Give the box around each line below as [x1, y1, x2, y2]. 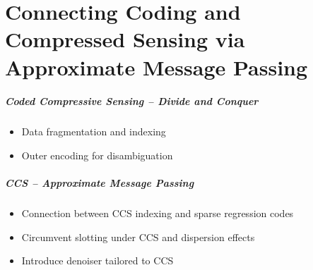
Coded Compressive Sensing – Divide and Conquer [5, 94, 259, 109]
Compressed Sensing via [5, 25, 245, 54]
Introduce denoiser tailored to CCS [21, 253, 174, 268]
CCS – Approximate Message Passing [5, 176, 194, 190]
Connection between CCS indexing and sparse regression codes [21, 206, 294, 221]
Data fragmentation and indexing [21, 124, 166, 139]
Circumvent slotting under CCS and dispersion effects [21, 229, 255, 244]
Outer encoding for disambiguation [21, 147, 173, 162]
